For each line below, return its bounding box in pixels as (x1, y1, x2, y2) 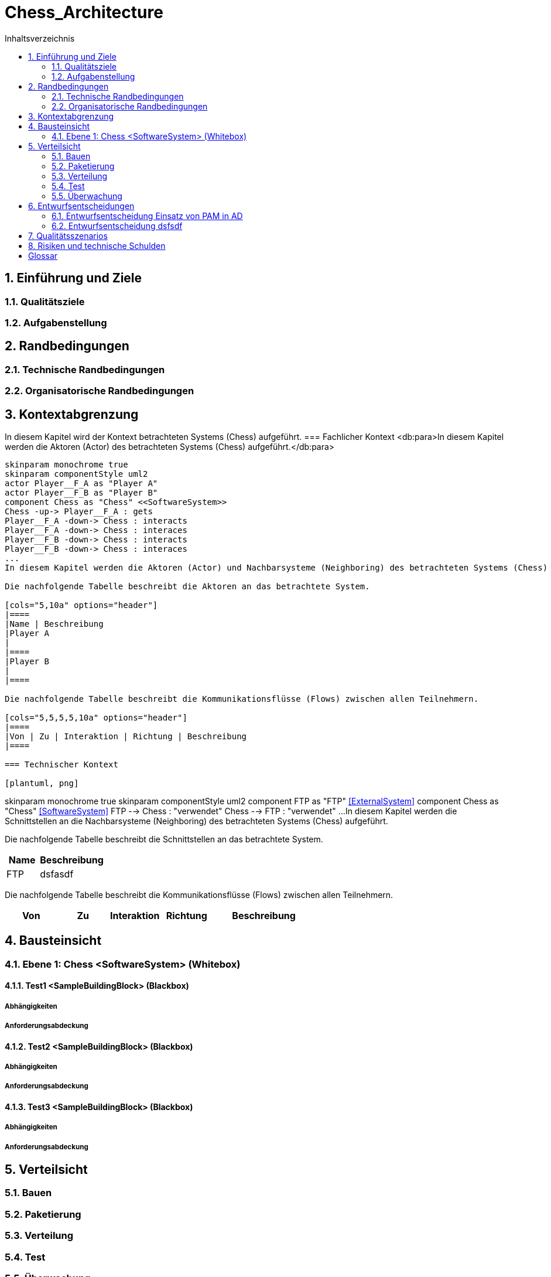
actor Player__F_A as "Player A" (5, 479, 158, 489)
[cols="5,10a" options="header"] (5, 600, 158, 610)
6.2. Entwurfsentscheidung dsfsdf (52, 220, 183, 231)
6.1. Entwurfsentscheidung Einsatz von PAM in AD (52, 210, 243, 221)
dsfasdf (40, 868, 74, 880)
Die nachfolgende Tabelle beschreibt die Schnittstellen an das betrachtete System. (5, 834, 323, 845)
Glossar (28, 250, 58, 261)
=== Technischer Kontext (5, 760, 118, 770)
